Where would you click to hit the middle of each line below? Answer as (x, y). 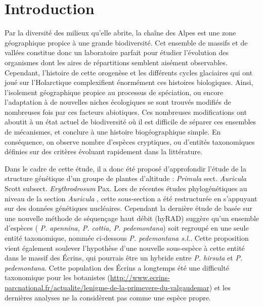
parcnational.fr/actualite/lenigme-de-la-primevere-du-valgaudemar (107, 287)
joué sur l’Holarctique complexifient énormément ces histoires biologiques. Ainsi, (129, 82)
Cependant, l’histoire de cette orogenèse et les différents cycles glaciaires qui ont (129, 72)
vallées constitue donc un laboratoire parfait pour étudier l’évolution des (117, 52)
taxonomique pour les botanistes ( (57, 277)
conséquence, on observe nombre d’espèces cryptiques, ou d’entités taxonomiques (130, 141)
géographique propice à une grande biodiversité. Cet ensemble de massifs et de (126, 42)
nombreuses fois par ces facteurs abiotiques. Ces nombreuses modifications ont (126, 112)
